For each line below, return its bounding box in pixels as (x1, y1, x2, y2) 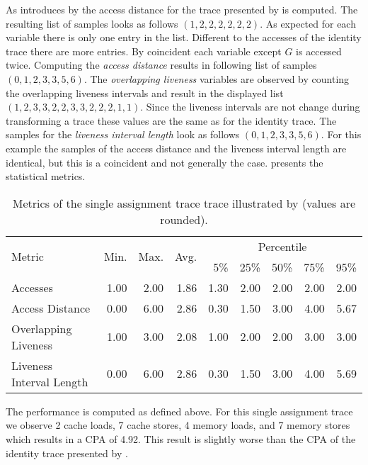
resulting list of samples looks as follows (6, 16, 178, 30)
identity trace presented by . (6, 445, 128, 460)
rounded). (160, 211, 208, 228)
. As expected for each (260, 16, 356, 30)
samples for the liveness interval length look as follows (6, 127, 240, 142)
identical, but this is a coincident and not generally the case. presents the (6, 155, 323, 169)
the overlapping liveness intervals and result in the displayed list (6, 85, 284, 100)
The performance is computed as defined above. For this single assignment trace (6, 403, 353, 418)
